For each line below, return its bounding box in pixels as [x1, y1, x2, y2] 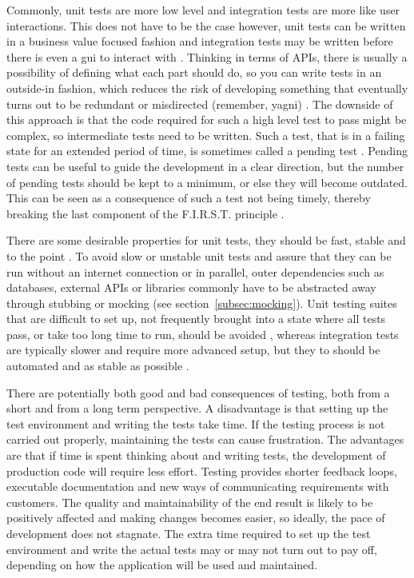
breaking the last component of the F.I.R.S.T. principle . [6, 205, 285, 221]
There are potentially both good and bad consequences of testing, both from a [6, 384, 390, 401]
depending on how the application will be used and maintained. [6, 556, 318, 573]
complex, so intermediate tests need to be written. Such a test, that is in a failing [6, 126, 405, 143]
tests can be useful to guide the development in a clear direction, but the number [6, 157, 404, 174]
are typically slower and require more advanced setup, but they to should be [6, 341, 380, 358]
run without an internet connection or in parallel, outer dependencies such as [6, 263, 384, 280]
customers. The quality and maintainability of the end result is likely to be [6, 493, 373, 510]
